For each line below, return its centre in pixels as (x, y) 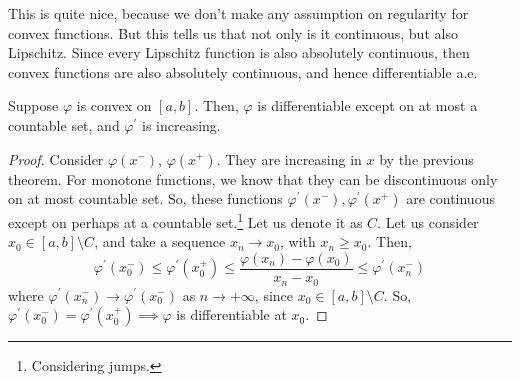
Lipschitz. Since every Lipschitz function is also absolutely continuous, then (239, 52)
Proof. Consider (56, 158)
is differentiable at (231, 314)
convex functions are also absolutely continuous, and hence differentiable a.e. (243, 71)
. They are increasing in (289, 158)
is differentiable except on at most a (367, 105)
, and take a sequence (160, 241)
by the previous (426, 158)
